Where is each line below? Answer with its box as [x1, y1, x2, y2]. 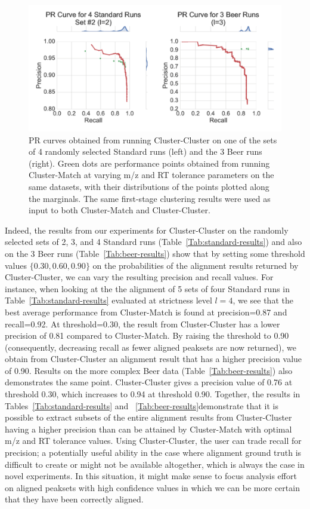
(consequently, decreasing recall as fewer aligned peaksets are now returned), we [5, 341, 297, 353]
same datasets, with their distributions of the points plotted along [29, 180, 269, 192]
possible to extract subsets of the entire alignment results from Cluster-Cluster [5, 411, 292, 424]
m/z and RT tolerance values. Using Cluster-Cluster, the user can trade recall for [5, 434, 302, 447]
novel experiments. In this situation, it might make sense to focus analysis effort [5, 470, 297, 482]
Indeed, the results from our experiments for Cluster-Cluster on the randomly [5, 223, 289, 236]
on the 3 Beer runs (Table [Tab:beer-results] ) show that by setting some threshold [5, 247, 305, 259]
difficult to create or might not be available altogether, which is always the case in [5, 458, 305, 470]
